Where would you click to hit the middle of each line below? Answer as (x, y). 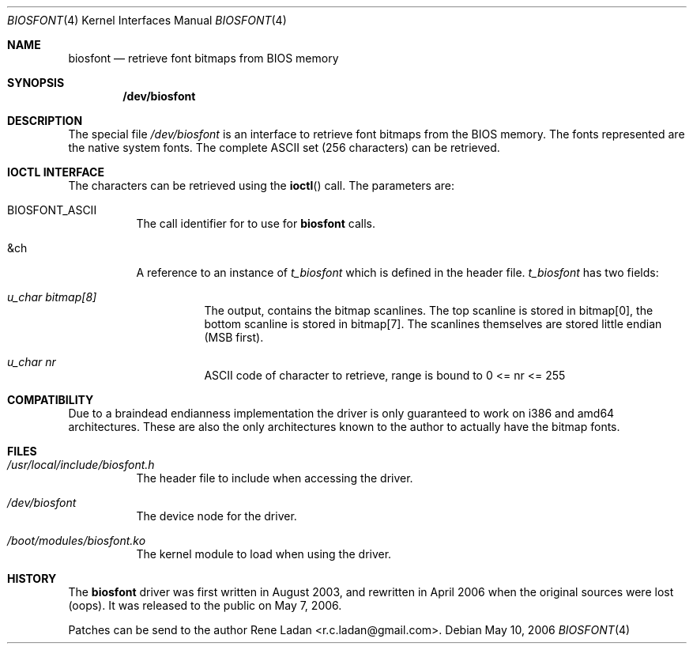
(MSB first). (234, 337)
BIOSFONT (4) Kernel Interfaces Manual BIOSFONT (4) (147, 20)
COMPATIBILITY (51, 400)
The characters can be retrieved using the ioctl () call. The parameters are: (262, 185)
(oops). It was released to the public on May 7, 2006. (205, 605)
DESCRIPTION (45, 121)
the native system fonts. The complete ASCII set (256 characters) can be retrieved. (284, 147)
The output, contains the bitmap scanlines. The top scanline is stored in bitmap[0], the (429, 310)
